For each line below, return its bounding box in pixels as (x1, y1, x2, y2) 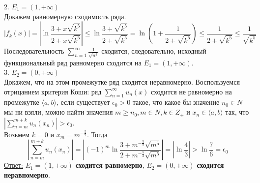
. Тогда (87, 129, 108, 139)
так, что (225, 107, 249, 117)
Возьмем (4, 129, 30, 139)
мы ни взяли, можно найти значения (4, 107, 113, 117)
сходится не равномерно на (150, 86, 232, 96)
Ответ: (4, 160, 23, 170)
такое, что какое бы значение (132, 97, 220, 107)
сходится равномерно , (75, 160, 144, 170)
